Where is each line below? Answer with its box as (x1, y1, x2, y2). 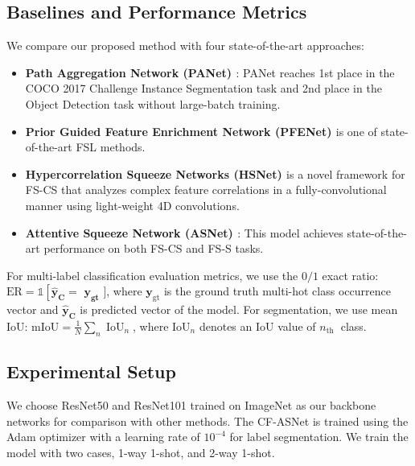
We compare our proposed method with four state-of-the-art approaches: (6, 37, 364, 54)
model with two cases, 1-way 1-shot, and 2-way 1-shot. (6, 443, 275, 460)
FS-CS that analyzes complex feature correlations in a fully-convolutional (25, 181, 387, 198)
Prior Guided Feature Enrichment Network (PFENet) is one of (25, 122, 377, 139)
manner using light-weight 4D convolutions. (25, 196, 240, 213)
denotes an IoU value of (199, 317, 316, 334)
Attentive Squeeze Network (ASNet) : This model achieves (25, 224, 343, 241)
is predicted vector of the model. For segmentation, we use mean (80, 301, 398, 318)
